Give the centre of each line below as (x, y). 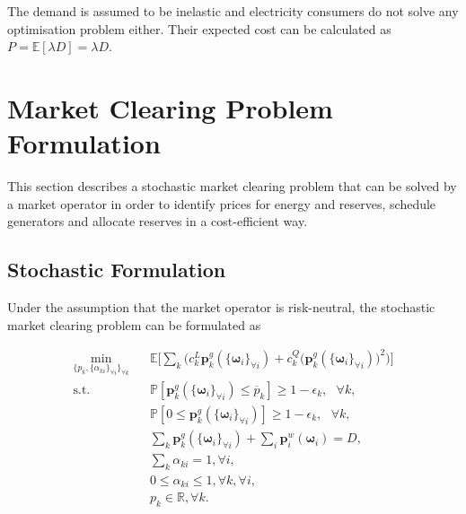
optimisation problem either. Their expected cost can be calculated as (199, 28)
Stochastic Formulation (117, 270)
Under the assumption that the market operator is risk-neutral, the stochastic (221, 307)
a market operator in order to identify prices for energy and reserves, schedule (222, 203)
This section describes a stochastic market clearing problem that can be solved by (232, 186)
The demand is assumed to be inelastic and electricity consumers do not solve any (233, 11)
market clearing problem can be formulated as (134, 324)
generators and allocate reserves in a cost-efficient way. (158, 221)
